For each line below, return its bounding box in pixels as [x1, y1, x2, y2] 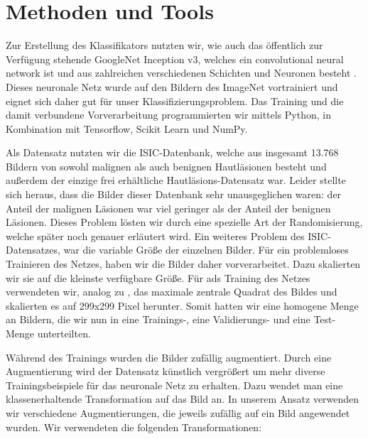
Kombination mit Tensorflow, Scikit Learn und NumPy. [6, 121, 248, 136]
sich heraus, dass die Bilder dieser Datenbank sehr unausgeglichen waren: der [6, 187, 342, 202]
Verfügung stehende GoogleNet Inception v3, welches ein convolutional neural [6, 51, 344, 66]
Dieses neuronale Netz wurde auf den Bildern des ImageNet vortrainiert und [6, 79, 338, 94]
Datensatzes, [6, 242, 60, 257]
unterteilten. [37, 326, 91, 340]
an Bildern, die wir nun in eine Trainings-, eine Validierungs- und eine [6, 312, 310, 327]
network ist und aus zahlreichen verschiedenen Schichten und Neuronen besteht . [6, 65, 357, 80]
